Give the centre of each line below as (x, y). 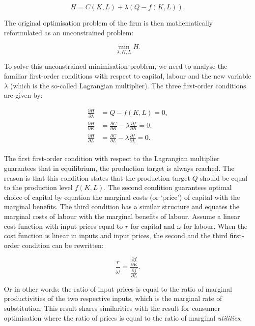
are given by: (23, 95)
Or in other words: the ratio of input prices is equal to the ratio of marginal (118, 288)
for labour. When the (215, 226)
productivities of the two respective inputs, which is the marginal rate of (113, 298)
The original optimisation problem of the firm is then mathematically (108, 23)
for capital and (153, 226)
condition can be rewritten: (63, 245)
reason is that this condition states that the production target (97, 177)
